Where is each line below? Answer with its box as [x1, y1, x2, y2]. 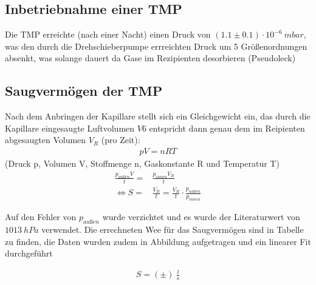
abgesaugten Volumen [5, 133, 86, 146]
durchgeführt [5, 247, 53, 260]
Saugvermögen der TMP [5, 81, 163, 100]
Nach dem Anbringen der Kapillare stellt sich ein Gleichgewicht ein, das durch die [5, 110, 311, 122]
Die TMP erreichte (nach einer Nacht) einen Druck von [5, 28, 211, 41]
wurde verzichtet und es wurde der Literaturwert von [102, 210, 300, 223]
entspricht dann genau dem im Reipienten [149, 121, 305, 134]
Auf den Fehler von [5, 210, 77, 223]
